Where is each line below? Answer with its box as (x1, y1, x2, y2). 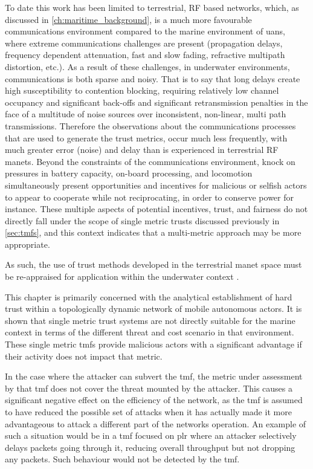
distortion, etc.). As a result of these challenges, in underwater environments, (5, 60, 290, 73)
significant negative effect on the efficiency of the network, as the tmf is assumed (5, 393, 303, 406)
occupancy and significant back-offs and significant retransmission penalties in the (5, 95, 308, 108)
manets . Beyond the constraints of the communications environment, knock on (5, 155, 295, 167)
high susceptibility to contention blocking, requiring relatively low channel (5, 84, 279, 97)
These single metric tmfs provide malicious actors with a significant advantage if (5, 338, 302, 351)
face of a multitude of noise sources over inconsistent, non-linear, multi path (5, 108, 286, 120)
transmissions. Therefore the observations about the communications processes (5, 119, 296, 132)
